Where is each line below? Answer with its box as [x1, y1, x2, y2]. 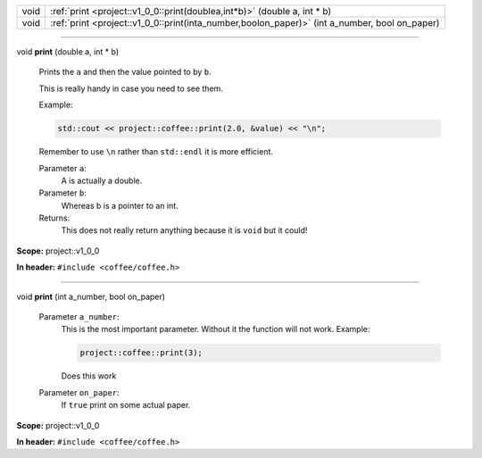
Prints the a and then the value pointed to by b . [38, 67, 212, 78]
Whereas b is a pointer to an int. [61, 200, 179, 211]
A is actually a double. [61, 175, 143, 186]
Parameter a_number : [38, 312, 120, 322]
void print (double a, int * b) [16, 46, 120, 57]
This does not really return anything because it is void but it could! [61, 225, 308, 236]
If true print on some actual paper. [61, 400, 191, 411]
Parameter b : [38, 187, 87, 198]
